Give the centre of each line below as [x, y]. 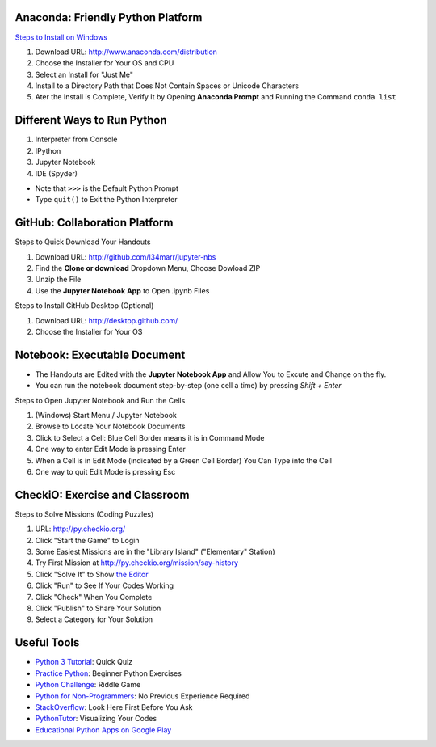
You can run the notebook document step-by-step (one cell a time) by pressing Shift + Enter [189, 386]
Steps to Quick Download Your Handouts [83, 242]
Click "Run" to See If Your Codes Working [104, 585]
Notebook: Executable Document [100, 355]
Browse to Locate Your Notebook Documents [110, 426]
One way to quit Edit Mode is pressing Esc [105, 472]
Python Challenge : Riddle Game [88, 685]
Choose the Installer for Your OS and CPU [105, 63]
